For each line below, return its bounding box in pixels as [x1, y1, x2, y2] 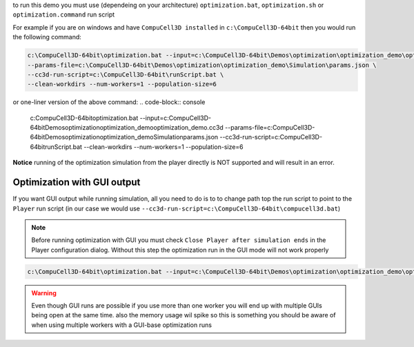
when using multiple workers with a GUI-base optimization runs [31, 321, 212, 329]
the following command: [12, 33, 82, 41]
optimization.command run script [12, 10, 115, 19]
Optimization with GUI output [12, 177, 141, 188]
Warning [31, 288, 57, 297]
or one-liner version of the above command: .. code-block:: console [12, 98, 206, 106]
